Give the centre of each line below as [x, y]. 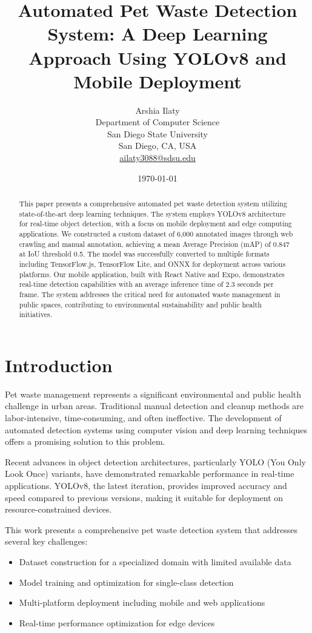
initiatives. [36, 314]
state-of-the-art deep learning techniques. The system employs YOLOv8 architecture [152, 213]
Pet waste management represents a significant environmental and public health [153, 394]
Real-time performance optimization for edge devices [117, 622]
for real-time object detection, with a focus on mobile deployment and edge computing [155, 224]
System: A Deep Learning [158, 34]
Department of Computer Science [158, 122]
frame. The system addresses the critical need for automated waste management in [150, 294]
